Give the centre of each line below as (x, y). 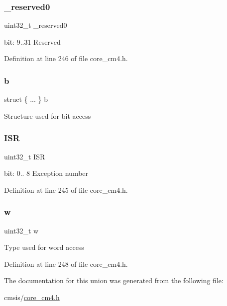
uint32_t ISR (25, 156)
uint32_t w (21, 230)
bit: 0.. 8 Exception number (46, 173)
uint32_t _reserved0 (36, 25)
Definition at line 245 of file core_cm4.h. (66, 190)
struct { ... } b (26, 99)
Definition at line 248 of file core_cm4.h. (66, 264)
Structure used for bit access (48, 115)
